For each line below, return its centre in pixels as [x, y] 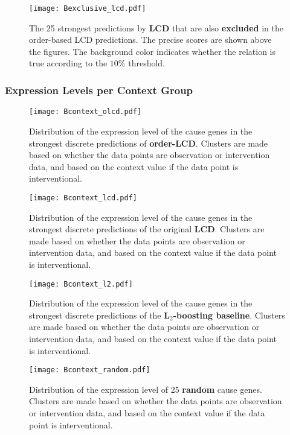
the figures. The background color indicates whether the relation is [152, 51]
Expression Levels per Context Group [99, 90]
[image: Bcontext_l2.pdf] [81, 284]
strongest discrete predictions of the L [99, 315]
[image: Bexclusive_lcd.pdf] [88, 8]
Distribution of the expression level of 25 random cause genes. [146, 389]
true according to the [68, 63]
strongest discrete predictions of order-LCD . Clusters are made [149, 143]
